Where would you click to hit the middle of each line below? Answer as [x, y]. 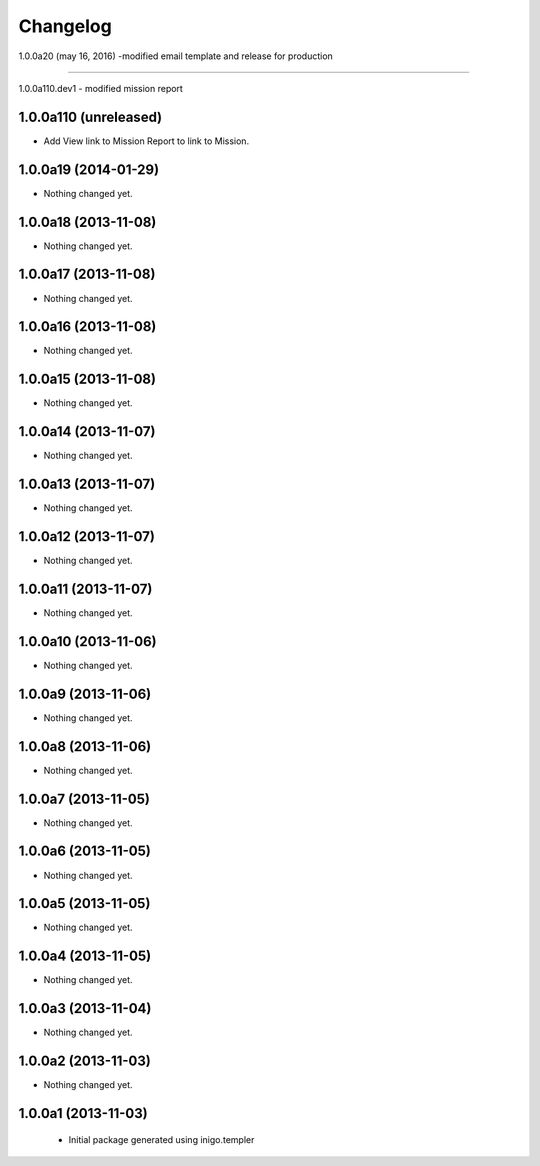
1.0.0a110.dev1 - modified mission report [101, 88]
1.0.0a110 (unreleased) [90, 116]
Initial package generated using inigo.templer [161, 1139]
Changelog [65, 26]
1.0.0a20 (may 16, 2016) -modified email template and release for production [176, 56]
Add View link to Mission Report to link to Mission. [146, 141]
